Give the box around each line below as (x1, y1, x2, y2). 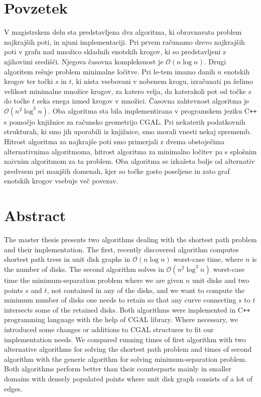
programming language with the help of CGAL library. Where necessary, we (4, 314, 238, 325)
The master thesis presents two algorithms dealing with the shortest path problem (4, 234, 257, 245)
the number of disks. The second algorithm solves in (4, 263, 164, 274)
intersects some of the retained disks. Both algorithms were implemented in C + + (4, 304, 250, 315)
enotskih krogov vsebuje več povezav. (4, 175, 118, 186)
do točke (4, 95, 30, 106)
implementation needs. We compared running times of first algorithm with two (4, 334, 246, 344)
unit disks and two (192, 274, 249, 285)
